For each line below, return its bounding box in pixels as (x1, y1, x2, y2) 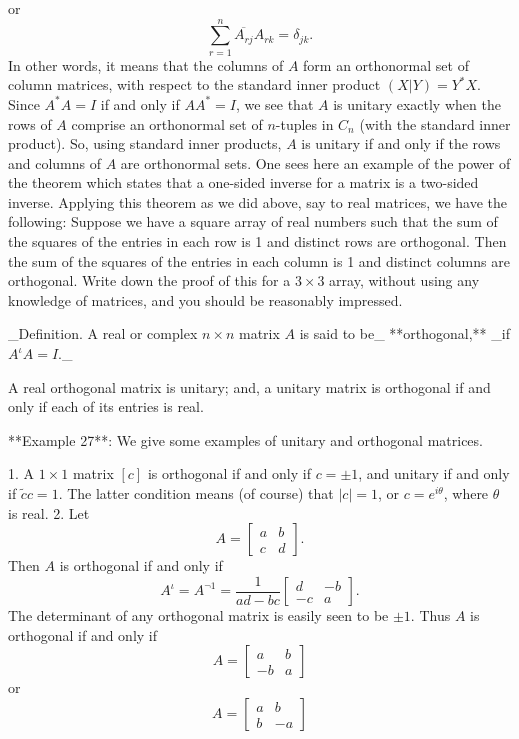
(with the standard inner (359, 113, 511, 134)
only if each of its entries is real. (8, 396, 204, 417)
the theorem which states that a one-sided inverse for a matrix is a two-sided (8, 172, 479, 193)
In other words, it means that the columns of (8, 54, 284, 75)
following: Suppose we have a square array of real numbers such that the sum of (8, 211, 498, 232)
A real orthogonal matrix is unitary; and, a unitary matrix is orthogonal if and (8, 376, 491, 397)
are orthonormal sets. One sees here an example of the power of (120, 152, 511, 173)
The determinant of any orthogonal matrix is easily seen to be (8, 605, 389, 626)
